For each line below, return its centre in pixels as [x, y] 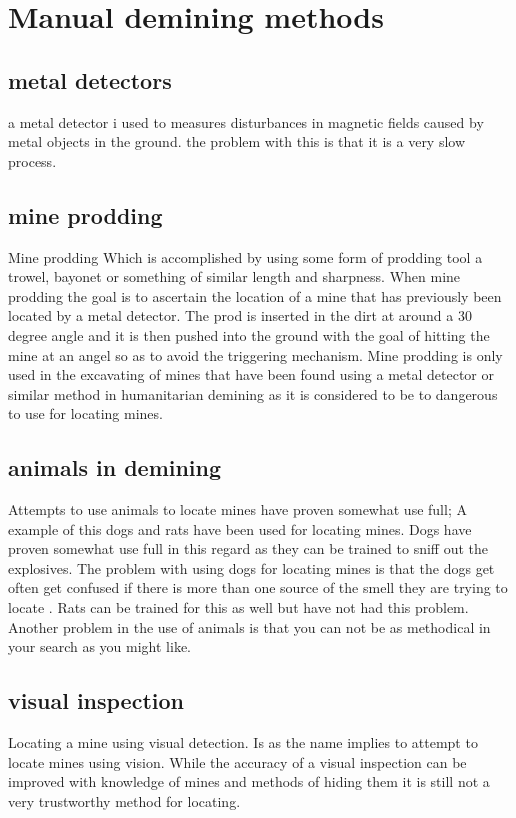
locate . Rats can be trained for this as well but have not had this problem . [238, 607]
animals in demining [115, 467]
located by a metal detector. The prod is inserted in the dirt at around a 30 [240, 315]
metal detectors [90, 79]
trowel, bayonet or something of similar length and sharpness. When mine [234, 276]
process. [32, 160]
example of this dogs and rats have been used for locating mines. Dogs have [240, 528]
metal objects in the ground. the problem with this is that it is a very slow [237, 141]
